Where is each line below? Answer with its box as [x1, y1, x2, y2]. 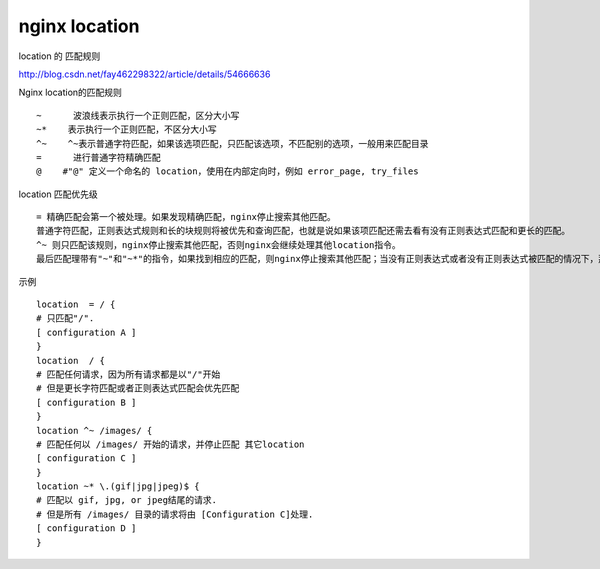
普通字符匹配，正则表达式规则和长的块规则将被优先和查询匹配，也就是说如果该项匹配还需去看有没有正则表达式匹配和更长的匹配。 [36, 225, 570, 237]
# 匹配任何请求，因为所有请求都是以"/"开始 [36, 368, 221, 380]
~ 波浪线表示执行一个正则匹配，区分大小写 [36, 110, 240, 121]
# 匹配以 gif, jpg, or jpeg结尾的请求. [36, 495, 218, 506]
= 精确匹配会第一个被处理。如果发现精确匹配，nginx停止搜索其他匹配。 [36, 211, 336, 223]
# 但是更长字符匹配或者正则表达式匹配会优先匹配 [36, 383, 240, 394]
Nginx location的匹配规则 [18, 86, 122, 99]
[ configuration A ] [36, 326, 137, 338]
